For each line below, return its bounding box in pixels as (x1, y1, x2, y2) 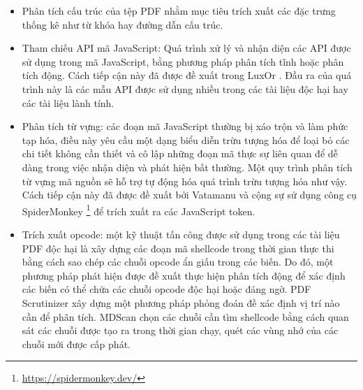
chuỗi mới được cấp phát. (22, 336, 131, 351)
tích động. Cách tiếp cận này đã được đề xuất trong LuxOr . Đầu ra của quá (22, 68, 352, 82)
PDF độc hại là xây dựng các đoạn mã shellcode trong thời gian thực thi (22, 240, 334, 255)
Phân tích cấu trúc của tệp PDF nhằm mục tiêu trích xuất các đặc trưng (22, 3, 336, 17)
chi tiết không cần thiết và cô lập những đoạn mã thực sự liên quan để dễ (22, 146, 338, 161)
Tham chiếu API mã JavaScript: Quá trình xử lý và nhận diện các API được (22, 41, 351, 55)
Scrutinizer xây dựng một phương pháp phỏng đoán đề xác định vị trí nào (22, 295, 340, 310)
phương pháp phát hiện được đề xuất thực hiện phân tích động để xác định (22, 268, 346, 282)
